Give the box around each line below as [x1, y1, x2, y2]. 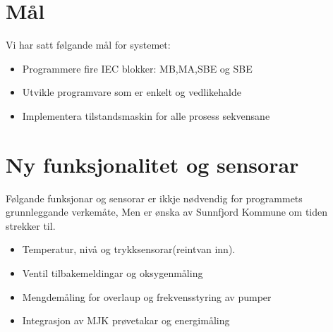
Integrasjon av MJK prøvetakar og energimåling [22, 313, 230, 328]
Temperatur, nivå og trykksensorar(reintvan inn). [22, 242, 236, 257]
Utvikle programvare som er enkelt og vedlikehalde [22, 85, 241, 99]
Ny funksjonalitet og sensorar [6, 149, 299, 178]
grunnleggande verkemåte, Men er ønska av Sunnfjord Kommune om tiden [6, 204, 328, 219]
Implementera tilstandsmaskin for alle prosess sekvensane [22, 108, 270, 123]
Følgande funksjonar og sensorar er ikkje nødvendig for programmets [6, 190, 303, 205]
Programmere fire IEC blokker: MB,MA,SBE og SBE [22, 61, 253, 75]
